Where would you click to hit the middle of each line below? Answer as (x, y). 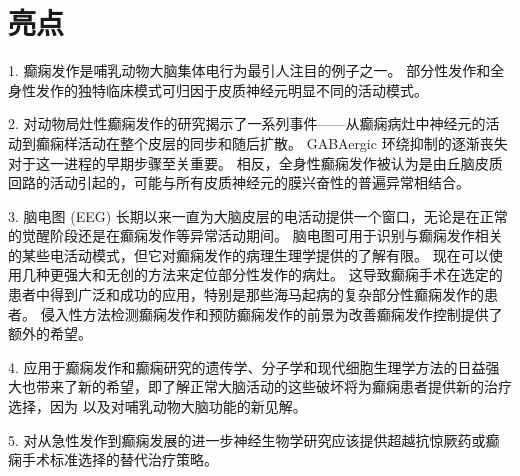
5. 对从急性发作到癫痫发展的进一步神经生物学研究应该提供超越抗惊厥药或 (247, 439)
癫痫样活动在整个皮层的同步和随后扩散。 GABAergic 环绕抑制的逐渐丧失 (271, 142)
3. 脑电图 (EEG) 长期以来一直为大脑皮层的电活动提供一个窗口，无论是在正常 (258, 215)
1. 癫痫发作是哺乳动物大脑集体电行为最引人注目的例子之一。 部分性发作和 (249, 70)
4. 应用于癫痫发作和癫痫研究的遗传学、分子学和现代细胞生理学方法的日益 (247, 366)
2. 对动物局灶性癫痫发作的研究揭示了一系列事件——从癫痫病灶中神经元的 (247, 123)
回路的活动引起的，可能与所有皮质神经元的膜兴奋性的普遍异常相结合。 (239, 182)
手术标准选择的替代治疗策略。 (119, 459)
